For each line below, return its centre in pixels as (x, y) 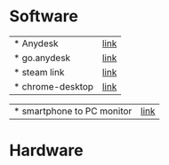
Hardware (46, 150)
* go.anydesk (42, 58)
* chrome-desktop (54, 86)
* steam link (39, 72)
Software (44, 16)
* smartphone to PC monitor (73, 111)
